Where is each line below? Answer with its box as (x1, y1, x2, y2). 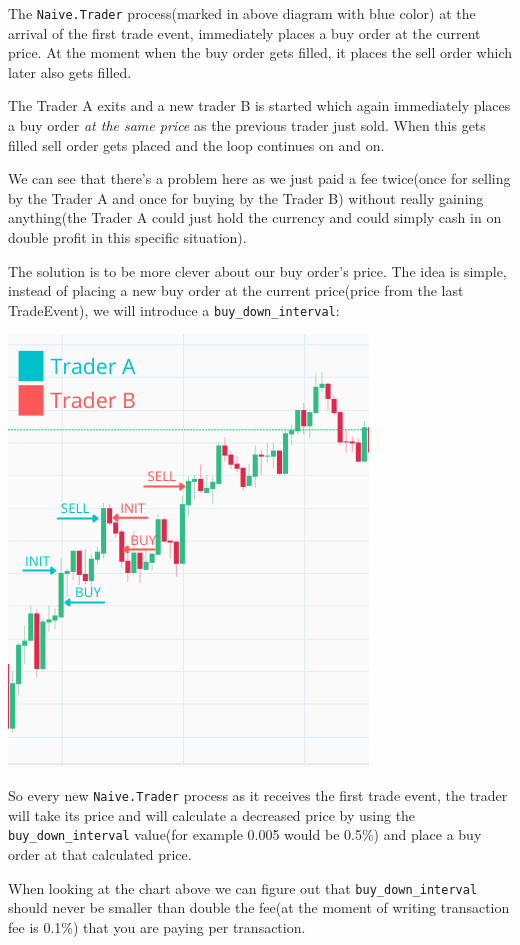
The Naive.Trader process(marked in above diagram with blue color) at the (8, 3, 476, 23)
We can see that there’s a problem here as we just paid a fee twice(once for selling (8, 168, 511, 189)
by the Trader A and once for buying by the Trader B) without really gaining (8, 187, 484, 208)
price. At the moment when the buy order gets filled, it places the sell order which (8, 42, 512, 63)
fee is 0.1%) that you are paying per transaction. (8, 916, 306, 937)
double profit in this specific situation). (8, 227, 247, 247)
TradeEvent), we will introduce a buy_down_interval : (8, 299, 340, 320)
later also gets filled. (8, 61, 132, 82)
